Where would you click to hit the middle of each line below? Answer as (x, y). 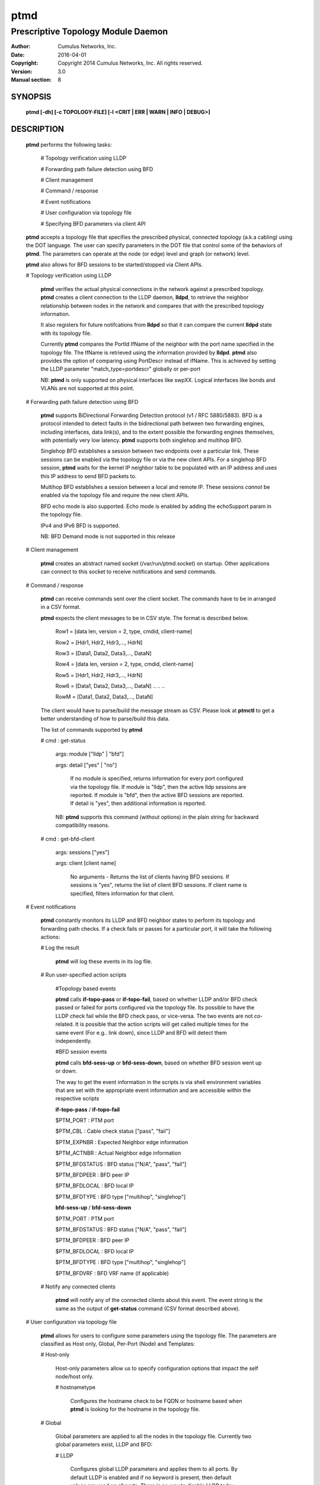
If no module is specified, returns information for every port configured (157, 779)
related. (65, 1024)
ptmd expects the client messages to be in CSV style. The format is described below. (145, 618)
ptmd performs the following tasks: (69, 144)
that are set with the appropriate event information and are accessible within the (153, 1090)
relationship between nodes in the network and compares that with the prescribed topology (152, 305)
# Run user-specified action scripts (84, 975)
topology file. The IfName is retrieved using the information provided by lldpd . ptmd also (149, 352)
